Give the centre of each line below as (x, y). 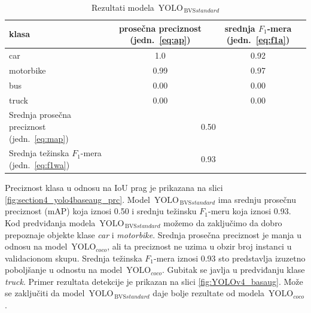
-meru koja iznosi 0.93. (250, 211)
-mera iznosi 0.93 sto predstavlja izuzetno (230, 258)
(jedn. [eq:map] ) (39, 138)
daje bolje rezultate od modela (209, 293)
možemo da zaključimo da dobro (223, 222)
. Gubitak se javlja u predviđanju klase (234, 270)
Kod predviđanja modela (50, 222)
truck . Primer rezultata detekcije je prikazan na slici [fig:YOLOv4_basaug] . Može (154, 281)
